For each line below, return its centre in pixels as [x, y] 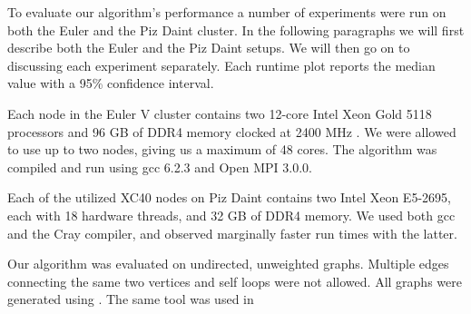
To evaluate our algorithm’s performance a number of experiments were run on [227, 12]
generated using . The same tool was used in [131, 299]
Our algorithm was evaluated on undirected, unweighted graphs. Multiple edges [228, 264]
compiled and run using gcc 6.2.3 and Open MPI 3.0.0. [160, 167]
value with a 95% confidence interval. [111, 83]
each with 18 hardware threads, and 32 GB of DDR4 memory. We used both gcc [231, 215]
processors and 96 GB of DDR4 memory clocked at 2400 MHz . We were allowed [232, 131]
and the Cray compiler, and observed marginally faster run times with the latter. [232, 233]
